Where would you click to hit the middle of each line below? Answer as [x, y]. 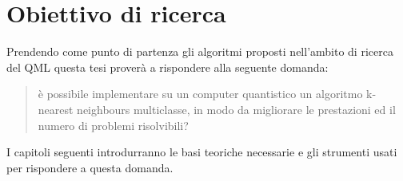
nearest [56, 109]
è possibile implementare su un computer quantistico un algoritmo [200, 94]
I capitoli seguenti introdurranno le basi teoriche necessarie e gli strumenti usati [202, 152]
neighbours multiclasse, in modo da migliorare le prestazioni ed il [236, 109]
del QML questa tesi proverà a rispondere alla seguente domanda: [168, 67]
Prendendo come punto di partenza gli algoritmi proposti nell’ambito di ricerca [200, 51]
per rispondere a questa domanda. [90, 167]
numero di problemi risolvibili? [113, 125]
